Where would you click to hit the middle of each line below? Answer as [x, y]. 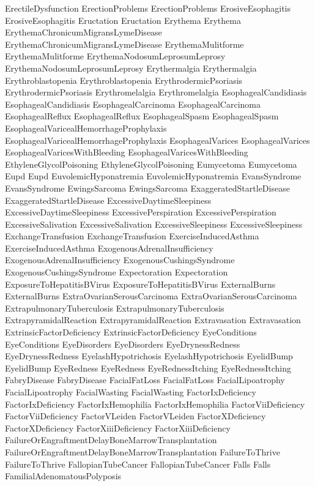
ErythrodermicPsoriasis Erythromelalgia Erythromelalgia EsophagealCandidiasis [156, 92]
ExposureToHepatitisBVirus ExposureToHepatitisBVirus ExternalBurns [140, 284]
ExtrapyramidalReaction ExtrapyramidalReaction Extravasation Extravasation [153, 320]
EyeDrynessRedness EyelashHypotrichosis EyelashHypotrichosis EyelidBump [149, 356]
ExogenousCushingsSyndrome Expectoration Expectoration [117, 272]
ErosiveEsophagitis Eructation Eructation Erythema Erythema [123, 20]
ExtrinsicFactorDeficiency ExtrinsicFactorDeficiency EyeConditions [131, 332]
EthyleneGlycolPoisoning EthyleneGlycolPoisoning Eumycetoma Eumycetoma [151, 164]
